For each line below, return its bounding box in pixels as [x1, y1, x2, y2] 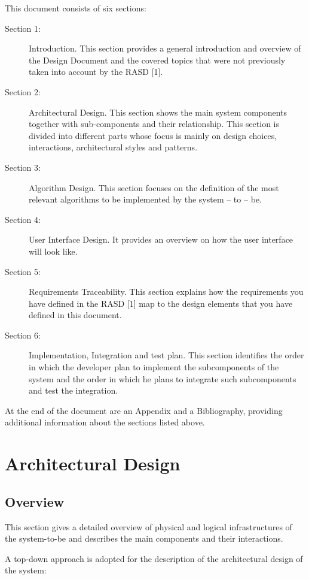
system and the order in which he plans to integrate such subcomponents [29, 372, 296, 385]
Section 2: [5, 85, 41, 98]
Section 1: [5, 22, 41, 34]
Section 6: [5, 328, 41, 341]
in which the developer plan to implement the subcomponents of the [29, 361, 279, 373]
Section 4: [5, 213, 41, 225]
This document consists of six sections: [5, 2, 146, 14]
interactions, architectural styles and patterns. [29, 141, 198, 153]
